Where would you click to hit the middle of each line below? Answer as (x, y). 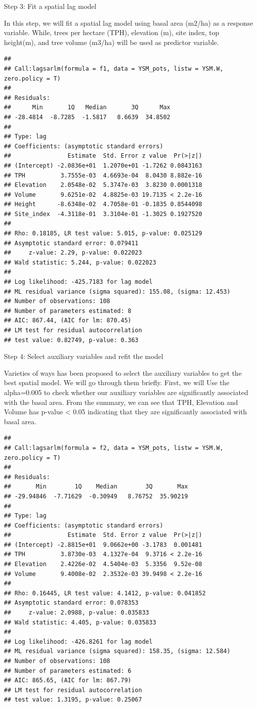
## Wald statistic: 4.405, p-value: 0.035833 (80, 622)
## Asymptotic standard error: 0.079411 (71, 243)
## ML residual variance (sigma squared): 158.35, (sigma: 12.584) (117, 651)
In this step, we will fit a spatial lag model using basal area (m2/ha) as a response (128, 22)
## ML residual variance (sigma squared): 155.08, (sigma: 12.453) (117, 291)
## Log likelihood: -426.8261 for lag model (78, 641)
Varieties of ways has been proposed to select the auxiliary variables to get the (123, 373)
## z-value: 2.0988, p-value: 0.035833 (77, 613)
